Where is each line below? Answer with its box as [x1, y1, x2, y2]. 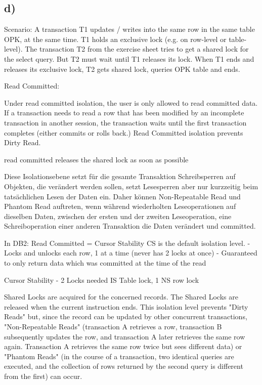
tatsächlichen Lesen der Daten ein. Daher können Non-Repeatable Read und [4, 191, 241, 201]
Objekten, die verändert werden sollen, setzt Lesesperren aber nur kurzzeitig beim [4, 181, 258, 191]
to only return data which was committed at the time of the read [4, 258, 206, 268]
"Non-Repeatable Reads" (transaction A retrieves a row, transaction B [4, 321, 222, 332]
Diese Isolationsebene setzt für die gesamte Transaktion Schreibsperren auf [4, 171, 236, 182]
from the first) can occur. [4, 371, 82, 381]
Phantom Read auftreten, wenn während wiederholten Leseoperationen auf [4, 201, 236, 211]
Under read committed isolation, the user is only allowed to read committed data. [4, 97, 258, 108]
